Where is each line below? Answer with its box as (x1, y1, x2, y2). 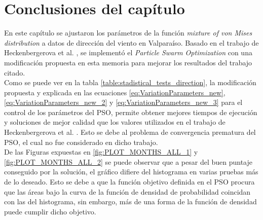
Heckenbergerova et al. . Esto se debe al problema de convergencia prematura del (4, 127, 256, 137)
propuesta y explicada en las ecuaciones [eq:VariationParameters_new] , (4, 87, 226, 97)
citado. (4, 67, 25, 78)
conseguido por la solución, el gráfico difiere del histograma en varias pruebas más (4, 166, 258, 177)
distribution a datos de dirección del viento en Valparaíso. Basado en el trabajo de (4, 37, 259, 48)
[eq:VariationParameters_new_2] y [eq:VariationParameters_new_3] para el (4, 97, 243, 107)
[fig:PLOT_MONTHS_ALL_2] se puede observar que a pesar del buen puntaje (4, 156, 252, 167)
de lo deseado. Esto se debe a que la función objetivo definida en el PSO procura (4, 176, 255, 187)
